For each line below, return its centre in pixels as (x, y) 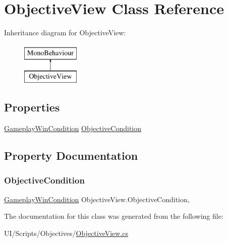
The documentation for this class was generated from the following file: (114, 216)
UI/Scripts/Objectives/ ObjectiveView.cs (66, 233)
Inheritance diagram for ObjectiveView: (65, 33)
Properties (32, 107)
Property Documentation (71, 156)
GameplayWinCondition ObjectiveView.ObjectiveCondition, (97, 199)
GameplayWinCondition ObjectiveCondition (73, 128)
